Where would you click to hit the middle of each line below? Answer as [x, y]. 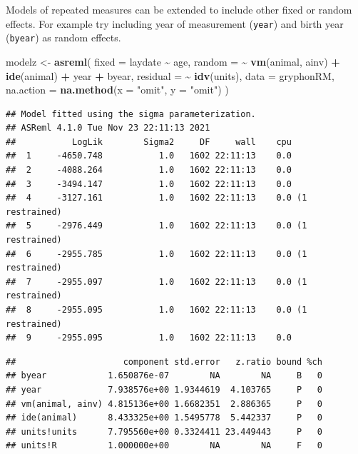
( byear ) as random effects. [63, 37]
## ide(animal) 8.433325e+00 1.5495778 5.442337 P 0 [164, 418]
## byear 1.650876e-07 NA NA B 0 [164, 376]
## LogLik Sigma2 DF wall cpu [149, 142]
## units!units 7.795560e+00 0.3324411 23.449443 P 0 [164, 432]
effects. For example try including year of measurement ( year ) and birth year [175, 23]
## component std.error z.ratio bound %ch [164, 362]
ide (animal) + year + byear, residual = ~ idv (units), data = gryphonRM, [170, 75]
